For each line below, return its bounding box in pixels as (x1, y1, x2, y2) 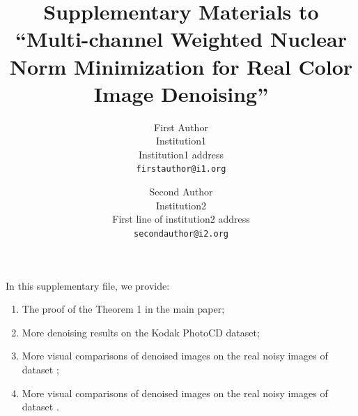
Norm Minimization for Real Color (9, 52, 353, 80)
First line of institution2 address (112, 211, 250, 226)
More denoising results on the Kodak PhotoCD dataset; (22, 325, 260, 339)
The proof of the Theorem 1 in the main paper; (22, 302, 225, 316)
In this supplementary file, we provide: (6, 278, 170, 292)
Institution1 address (138, 147, 224, 161)
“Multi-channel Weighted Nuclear (15, 24, 347, 53)
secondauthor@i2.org (133, 228, 229, 239)
